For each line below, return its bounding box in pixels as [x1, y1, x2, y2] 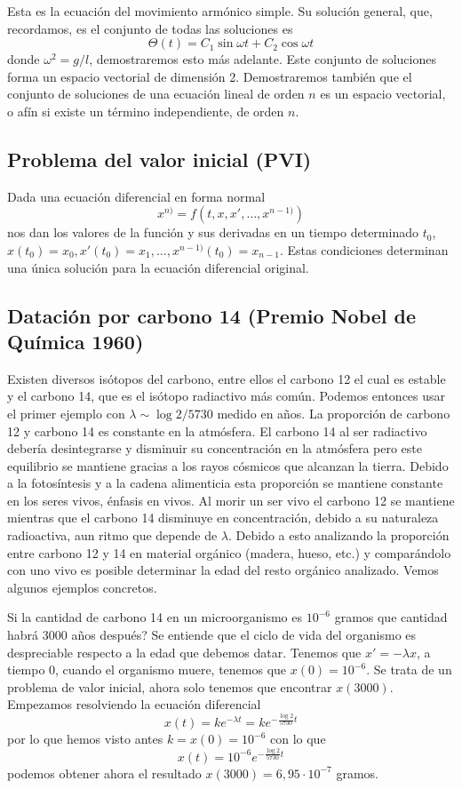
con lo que [269, 729, 326, 748]
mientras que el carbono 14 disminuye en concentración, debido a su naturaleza [7, 508, 439, 527]
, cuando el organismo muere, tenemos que [55, 660, 287, 679]
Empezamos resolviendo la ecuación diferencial [7, 695, 261, 713]
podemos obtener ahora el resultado [7, 763, 202, 782]
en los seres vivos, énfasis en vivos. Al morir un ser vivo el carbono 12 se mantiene [7, 490, 455, 509]
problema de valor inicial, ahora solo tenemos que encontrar [7, 677, 332, 696]
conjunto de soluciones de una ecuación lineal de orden [7, 84, 305, 103]
